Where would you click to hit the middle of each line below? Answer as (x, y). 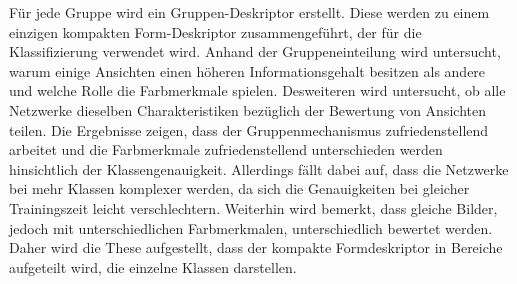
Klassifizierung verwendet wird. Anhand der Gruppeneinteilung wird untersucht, (255, 51)
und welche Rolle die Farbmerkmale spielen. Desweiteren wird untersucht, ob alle (257, 90)
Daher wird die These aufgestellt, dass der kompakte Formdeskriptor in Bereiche (256, 247)
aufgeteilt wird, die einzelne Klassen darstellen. (153, 266)
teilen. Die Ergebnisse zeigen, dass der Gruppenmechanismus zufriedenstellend (249, 129)
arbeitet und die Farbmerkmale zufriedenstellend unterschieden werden (226, 149)
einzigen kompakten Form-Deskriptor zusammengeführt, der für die (215, 31)
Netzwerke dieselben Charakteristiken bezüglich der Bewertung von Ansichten (247, 109)
